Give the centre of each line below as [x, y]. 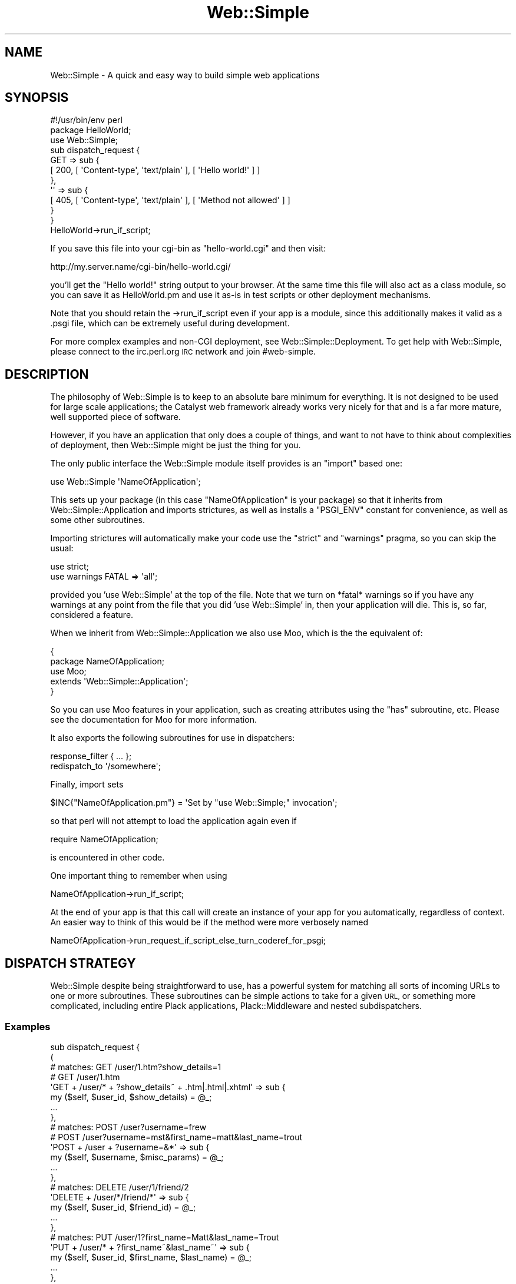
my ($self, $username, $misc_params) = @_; [137, 1157]
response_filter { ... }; [91, 756]
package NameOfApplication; [107, 661]
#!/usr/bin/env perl [86, 120]
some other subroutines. [97, 520]
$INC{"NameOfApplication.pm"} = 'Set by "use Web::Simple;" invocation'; [194, 803]
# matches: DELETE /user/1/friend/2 [120, 1187]
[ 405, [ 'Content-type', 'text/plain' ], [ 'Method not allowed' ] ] [170, 200]
